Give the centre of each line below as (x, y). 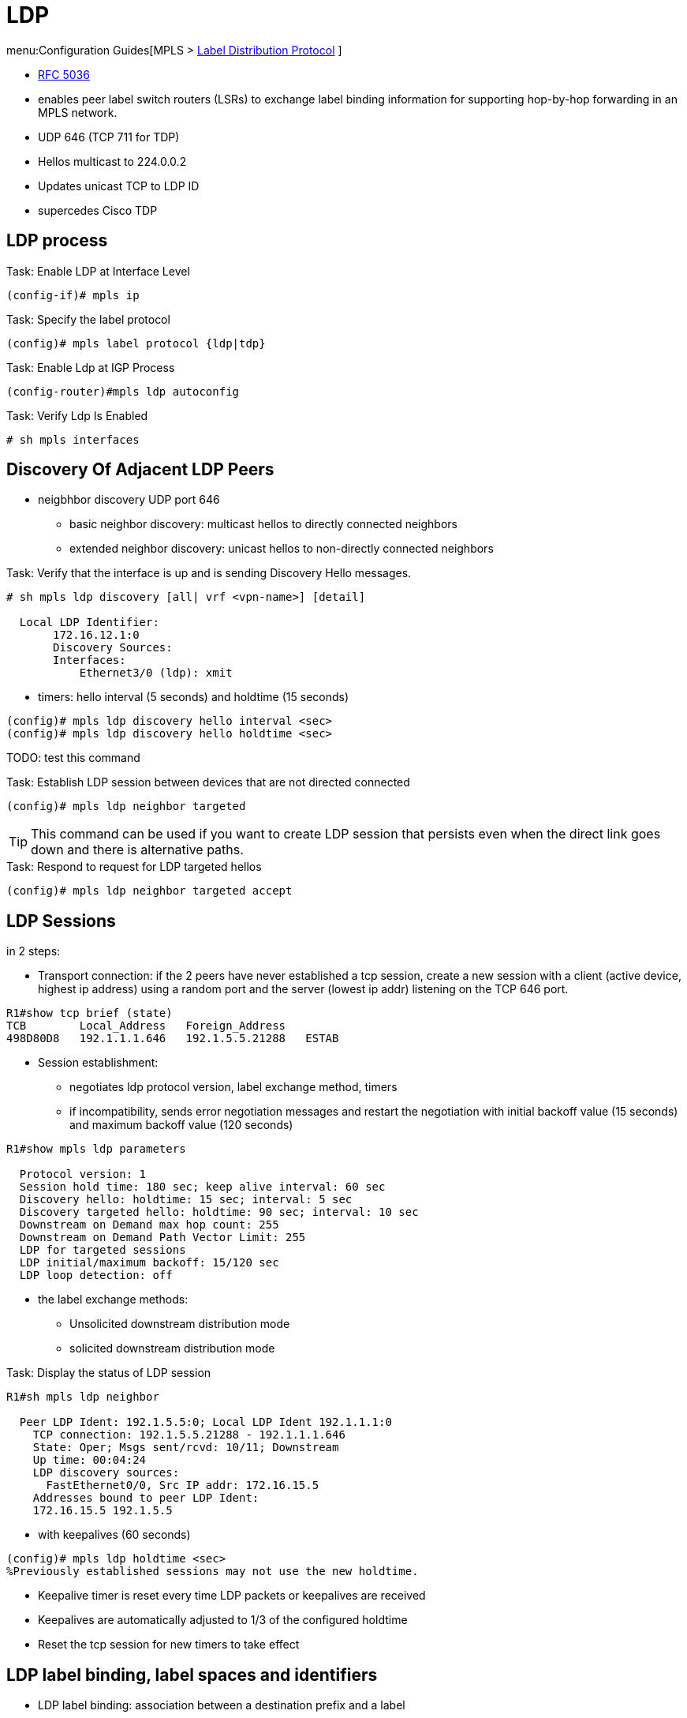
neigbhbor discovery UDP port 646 (129, 500)
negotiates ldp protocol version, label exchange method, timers (233, 1087)
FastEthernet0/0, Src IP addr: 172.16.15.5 (183, 1485)
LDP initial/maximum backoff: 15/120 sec (149, 1263)
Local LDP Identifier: (89, 623)
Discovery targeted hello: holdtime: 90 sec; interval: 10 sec (219, 1212)
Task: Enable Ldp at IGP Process (91, 367)
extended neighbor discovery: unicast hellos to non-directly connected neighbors (282, 549)
